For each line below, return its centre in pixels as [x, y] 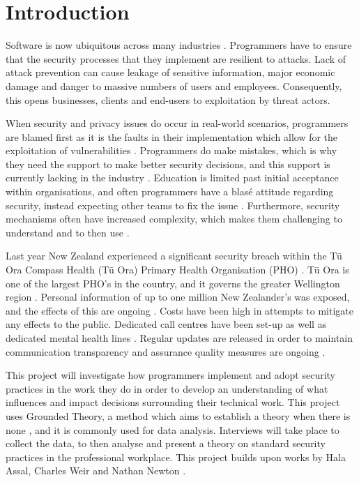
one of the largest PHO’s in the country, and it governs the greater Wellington [173, 283]
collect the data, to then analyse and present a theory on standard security [166, 443]
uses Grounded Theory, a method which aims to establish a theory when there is [178, 415]
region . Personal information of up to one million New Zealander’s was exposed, [178, 297]
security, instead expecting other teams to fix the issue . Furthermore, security [173, 205]
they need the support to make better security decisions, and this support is [168, 164]
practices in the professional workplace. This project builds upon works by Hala [176, 457]
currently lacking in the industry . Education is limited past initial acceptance [172, 178]
